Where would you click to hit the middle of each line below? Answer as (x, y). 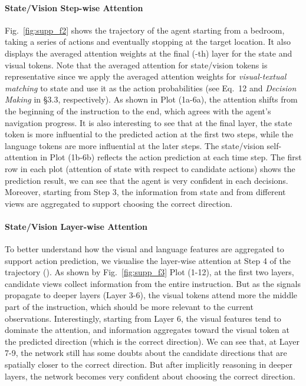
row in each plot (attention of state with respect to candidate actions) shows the (150, 168)
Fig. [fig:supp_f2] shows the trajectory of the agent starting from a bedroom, (145, 30)
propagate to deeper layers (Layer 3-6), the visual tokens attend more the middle (151, 295)
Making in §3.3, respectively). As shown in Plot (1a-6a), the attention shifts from (151, 99)
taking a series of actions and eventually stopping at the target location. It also (148, 42)
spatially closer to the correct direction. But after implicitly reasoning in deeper (149, 364)
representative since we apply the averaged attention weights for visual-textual (146, 76)
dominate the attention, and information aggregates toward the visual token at (147, 330)
